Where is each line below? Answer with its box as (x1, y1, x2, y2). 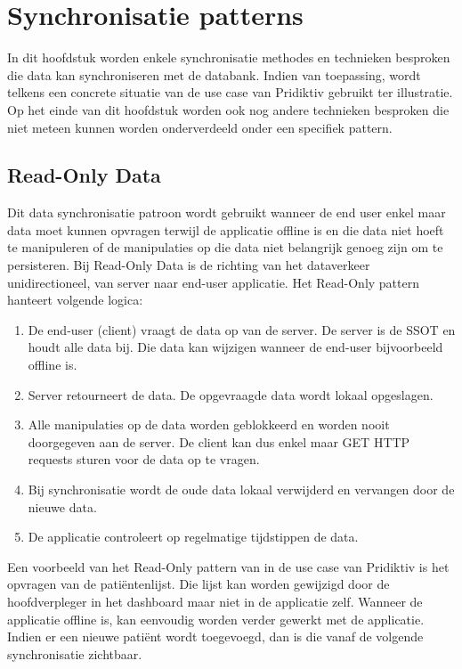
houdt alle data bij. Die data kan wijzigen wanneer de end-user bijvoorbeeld (28, 338, 443, 356)
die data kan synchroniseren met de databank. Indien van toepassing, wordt (7, 65, 421, 84)
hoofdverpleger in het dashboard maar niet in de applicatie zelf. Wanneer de (7, 591, 423, 610)
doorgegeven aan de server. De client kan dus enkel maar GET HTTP (28, 432, 410, 451)
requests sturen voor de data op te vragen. (28, 450, 260, 469)
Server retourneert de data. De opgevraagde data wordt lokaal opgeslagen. (28, 385, 434, 404)
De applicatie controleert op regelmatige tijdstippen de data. (28, 527, 359, 546)
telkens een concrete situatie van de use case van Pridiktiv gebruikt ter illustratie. (7, 83, 453, 102)
